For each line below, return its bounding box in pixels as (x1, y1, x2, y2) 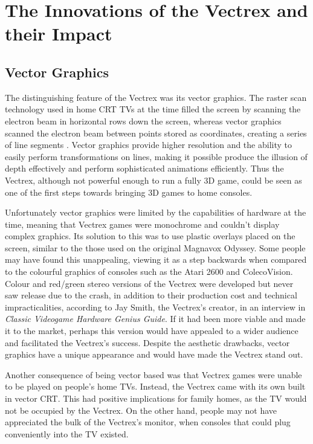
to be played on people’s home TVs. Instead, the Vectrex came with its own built (5, 380, 306, 393)
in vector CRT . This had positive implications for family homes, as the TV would (5, 392, 307, 405)
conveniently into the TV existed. (5, 427, 129, 440)
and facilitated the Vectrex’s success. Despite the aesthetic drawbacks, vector (5, 336, 290, 349)
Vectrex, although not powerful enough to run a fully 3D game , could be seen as (5, 173, 302, 186)
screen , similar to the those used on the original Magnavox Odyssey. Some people (5, 241, 306, 254)
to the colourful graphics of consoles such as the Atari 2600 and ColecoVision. (5, 265, 293, 278)
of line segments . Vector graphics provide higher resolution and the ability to (5, 138, 292, 151)
